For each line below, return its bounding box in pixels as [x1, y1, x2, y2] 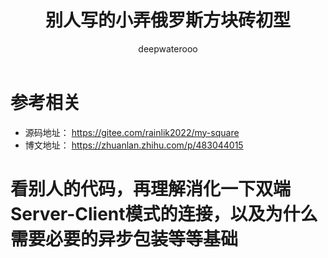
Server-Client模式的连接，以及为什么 [10, 202, 318, 225]
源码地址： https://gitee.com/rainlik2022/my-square [24, 126, 240, 138]
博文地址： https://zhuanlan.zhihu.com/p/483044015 [24, 139, 244, 151]
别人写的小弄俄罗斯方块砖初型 [44, 9, 291, 32]
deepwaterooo [138, 42, 198, 55]
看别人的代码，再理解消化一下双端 [10, 177, 292, 200]
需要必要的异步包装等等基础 [10, 227, 239, 250]
